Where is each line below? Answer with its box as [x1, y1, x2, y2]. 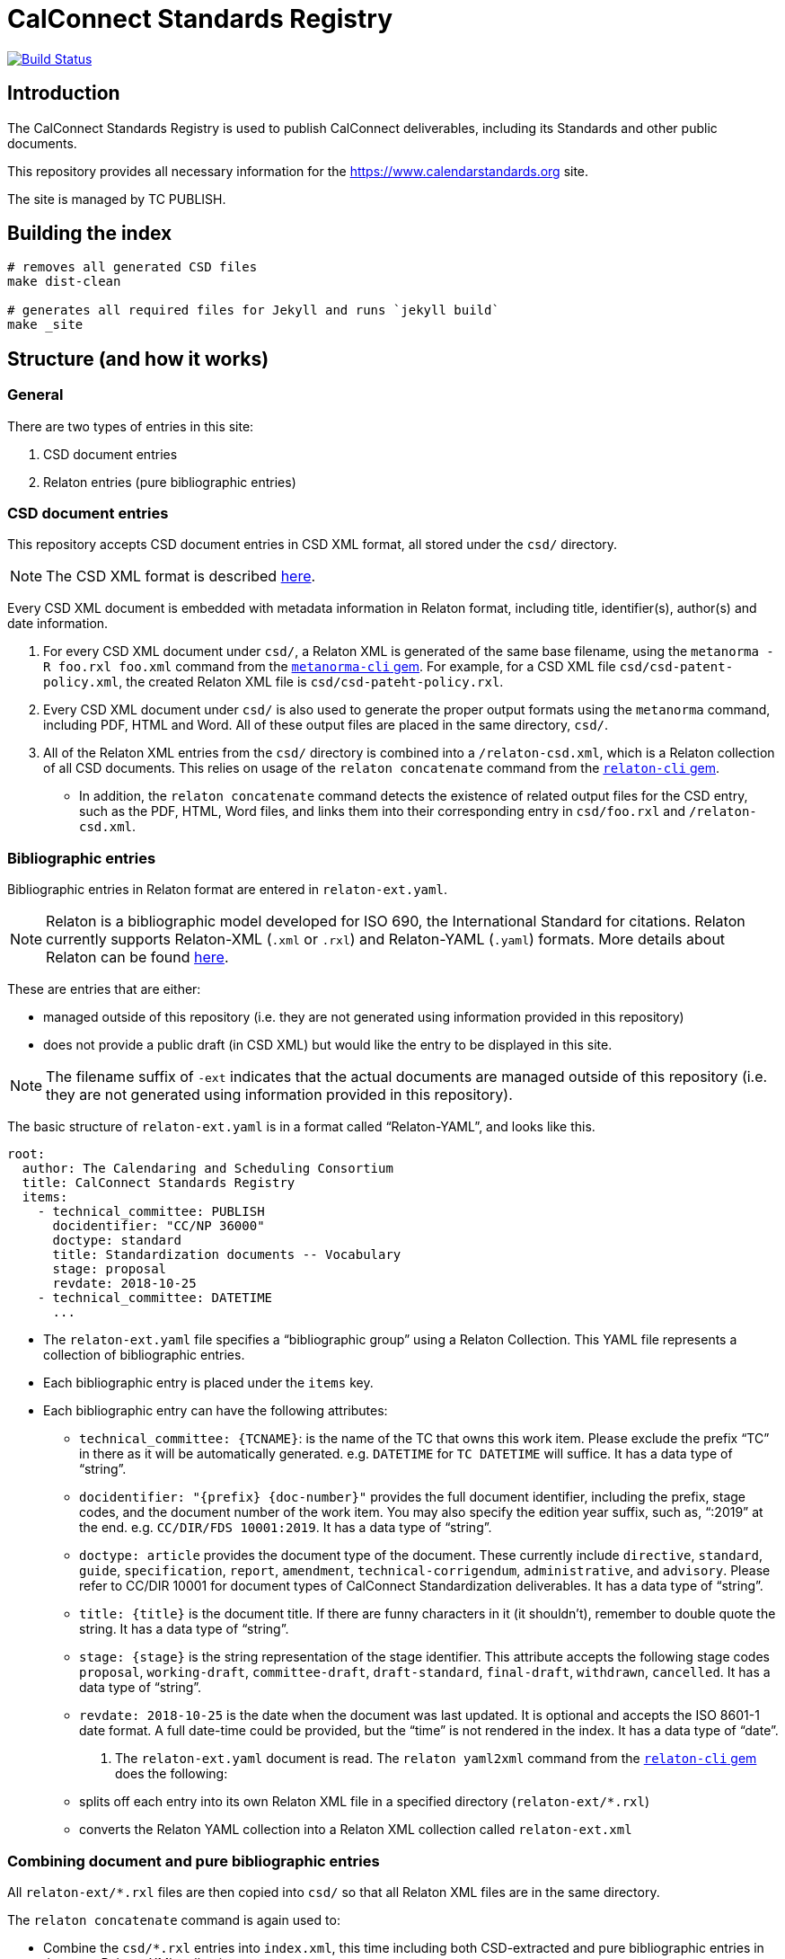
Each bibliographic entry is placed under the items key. [43, 1375, 374, 1391]
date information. [7, 616, 109, 632]
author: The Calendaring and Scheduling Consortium [22, 1161, 393, 1176]
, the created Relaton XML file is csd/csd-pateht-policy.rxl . [119, 674, 504, 690]
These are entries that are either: [7, 981, 201, 997]
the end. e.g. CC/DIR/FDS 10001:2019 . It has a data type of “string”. [79, 1520, 492, 1536]
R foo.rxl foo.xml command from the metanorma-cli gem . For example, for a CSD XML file [43, 659, 616, 675]
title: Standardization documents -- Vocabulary [52, 1247, 401, 1263]
